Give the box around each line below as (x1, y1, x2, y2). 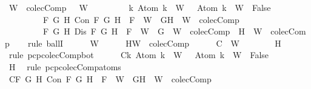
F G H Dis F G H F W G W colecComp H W (42, 25, 263, 38)
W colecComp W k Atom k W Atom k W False (8, 1, 271, 13)
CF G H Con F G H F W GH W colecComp (8, 72, 212, 85)
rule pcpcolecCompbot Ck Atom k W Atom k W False (8, 48, 269, 61)
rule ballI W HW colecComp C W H (28, 36, 281, 49)
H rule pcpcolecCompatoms (8, 60, 121, 73)
